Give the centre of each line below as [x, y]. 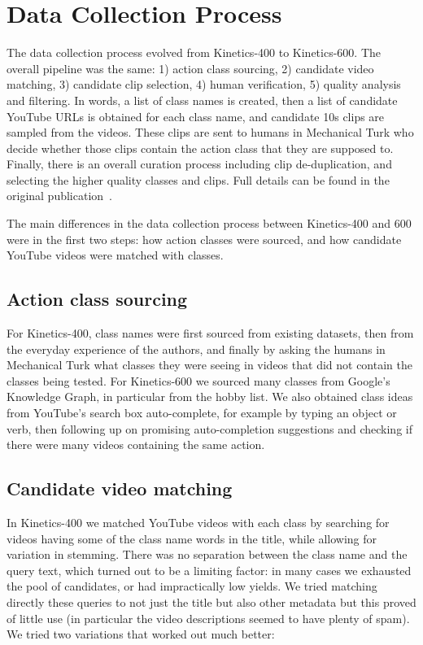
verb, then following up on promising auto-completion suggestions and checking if [209, 428]
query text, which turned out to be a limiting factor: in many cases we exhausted [209, 570]
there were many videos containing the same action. [136, 445]
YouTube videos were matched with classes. [115, 255]
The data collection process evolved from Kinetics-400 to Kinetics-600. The [194, 52]
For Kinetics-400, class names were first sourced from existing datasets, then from [210, 333]
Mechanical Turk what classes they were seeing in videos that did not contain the [209, 365]
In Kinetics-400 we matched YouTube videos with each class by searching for [198, 522]
